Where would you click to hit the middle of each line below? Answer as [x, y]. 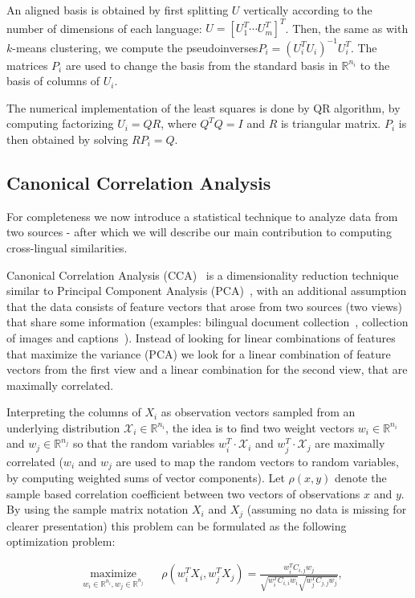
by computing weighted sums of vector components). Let [146, 478]
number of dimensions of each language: [104, 28]
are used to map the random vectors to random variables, [257, 461]
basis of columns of [53, 81]
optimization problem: [61, 541]
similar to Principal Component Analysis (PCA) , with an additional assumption [207, 291]
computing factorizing [60, 123]
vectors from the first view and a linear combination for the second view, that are [207, 369]
